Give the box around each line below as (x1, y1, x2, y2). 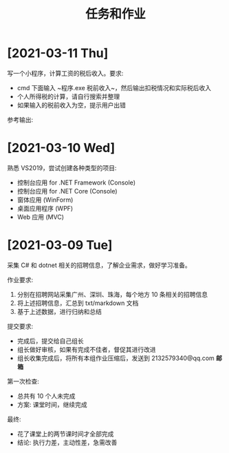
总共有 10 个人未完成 (17, 392, 76, 400)
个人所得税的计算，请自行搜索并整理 (17, 92, 120, 101)
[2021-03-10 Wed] (7, 140, 116, 156)
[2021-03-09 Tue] (7, 238, 113, 253)
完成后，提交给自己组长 (17, 337, 84, 345)
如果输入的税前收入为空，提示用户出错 (17, 101, 126, 109)
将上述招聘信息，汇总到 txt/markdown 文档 (17, 299, 139, 307)
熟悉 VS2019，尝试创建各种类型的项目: (7, 163, 117, 172)
